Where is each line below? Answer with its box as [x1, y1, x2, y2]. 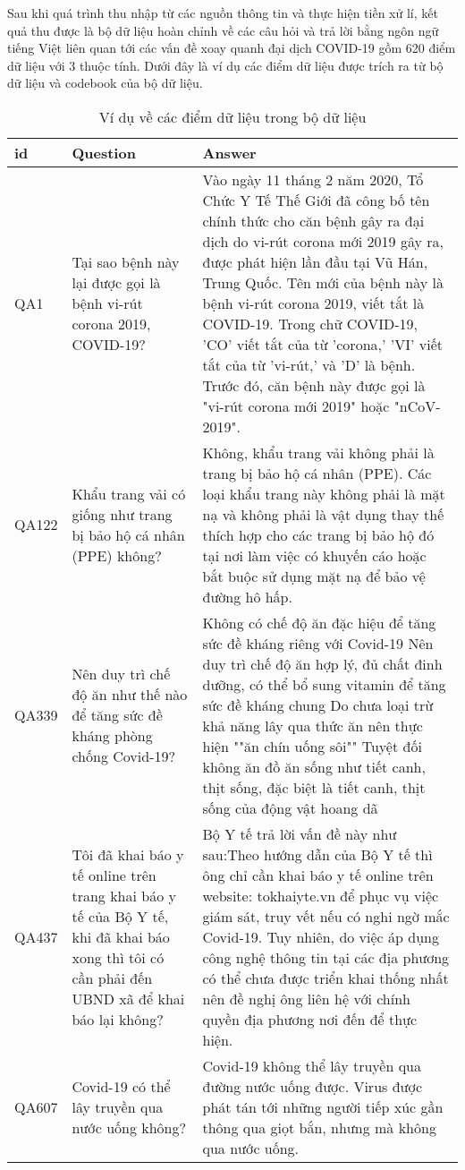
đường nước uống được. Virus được [202, 1075, 423, 1097]
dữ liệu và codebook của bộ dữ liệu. [7, 73, 203, 92]
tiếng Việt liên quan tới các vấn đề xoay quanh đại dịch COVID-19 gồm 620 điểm [7, 38, 456, 57]
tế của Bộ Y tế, [72, 905, 169, 927]
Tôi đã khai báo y [72, 843, 184, 865]
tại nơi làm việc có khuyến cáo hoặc [202, 544, 427, 566]
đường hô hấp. [202, 585, 292, 607]
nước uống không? [72, 1116, 187, 1138]
